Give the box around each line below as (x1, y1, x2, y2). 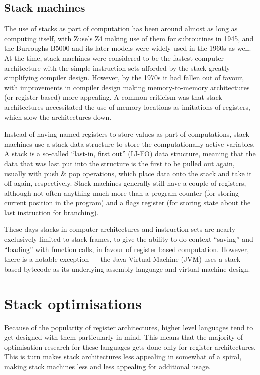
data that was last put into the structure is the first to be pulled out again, (4, 158, 235, 168)
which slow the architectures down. (4, 111, 112, 122)
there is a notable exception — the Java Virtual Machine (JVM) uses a (4, 254, 223, 264)
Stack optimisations (4, 293, 142, 313)
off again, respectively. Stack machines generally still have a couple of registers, (4, 178, 246, 188)
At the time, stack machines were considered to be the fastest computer (4, 52, 224, 63)
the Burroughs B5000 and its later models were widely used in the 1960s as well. (4, 43, 251, 53)
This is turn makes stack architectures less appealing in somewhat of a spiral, (4, 351, 242, 362)
